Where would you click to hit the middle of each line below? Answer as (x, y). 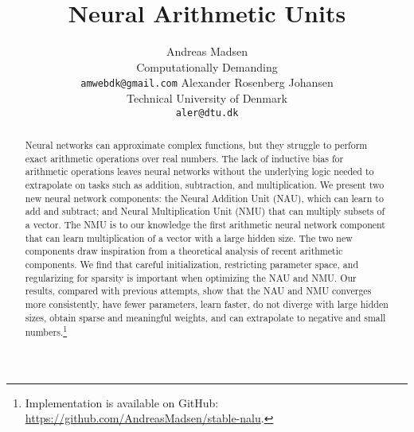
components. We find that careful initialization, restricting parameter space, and (192, 264)
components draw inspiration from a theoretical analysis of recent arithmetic (184, 251)
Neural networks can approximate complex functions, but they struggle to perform (196, 145)
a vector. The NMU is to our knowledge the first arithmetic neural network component (205, 224)
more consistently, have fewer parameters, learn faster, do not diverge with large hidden (207, 304)
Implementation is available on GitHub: (122, 402)
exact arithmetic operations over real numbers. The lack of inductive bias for (184, 158)
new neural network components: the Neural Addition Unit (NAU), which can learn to (204, 198)
